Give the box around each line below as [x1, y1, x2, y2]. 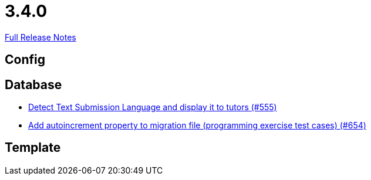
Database [5, 77, 62, 92]
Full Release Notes [5, 32, 76, 42]
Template [5, 140, 61, 155]
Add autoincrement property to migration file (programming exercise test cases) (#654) [28, 120, 366, 131]
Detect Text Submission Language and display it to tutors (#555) [28, 102, 277, 113]
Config [5, 52, 45, 67]
